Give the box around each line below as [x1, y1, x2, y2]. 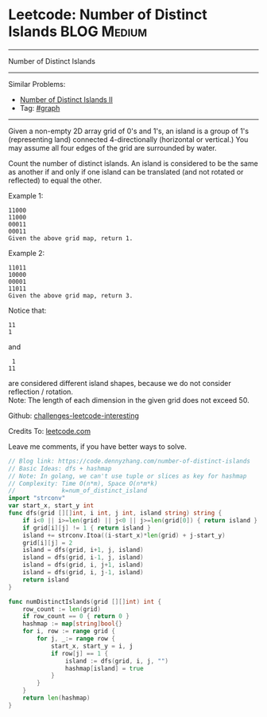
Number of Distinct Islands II [19, 94, 114, 104]
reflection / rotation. [8, 387, 74, 396]
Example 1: [8, 191, 44, 200]
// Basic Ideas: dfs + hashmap [8, 464, 112, 472]
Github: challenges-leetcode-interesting [8, 411, 139, 420]
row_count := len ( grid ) [22, 605, 102, 613]
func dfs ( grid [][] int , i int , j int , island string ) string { [8, 509, 222, 518]
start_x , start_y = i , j [50, 642, 133, 650]
